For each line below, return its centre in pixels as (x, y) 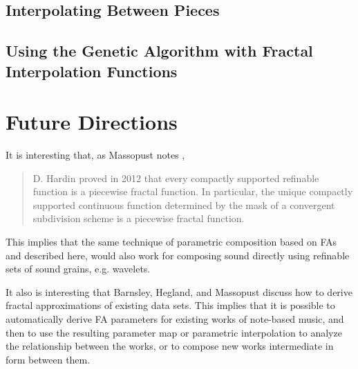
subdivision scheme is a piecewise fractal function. (139, 218)
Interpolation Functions (92, 71)
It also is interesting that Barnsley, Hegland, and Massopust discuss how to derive (179, 291)
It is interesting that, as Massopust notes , (95, 155)
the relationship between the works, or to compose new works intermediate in (170, 346)
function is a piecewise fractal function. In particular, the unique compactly (193, 191)
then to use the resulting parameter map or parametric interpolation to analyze (174, 332)
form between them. (48, 359)
